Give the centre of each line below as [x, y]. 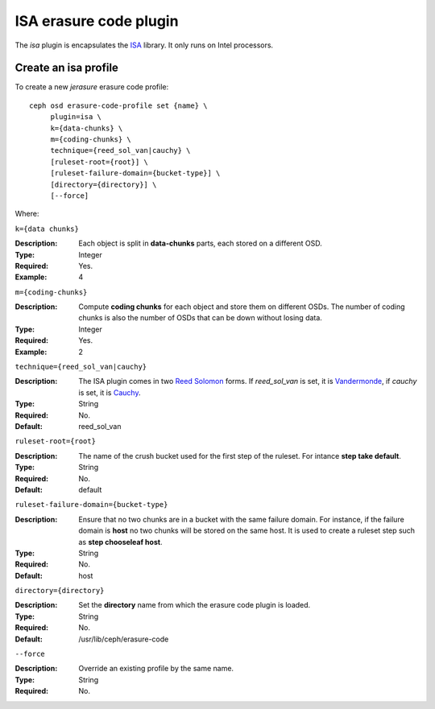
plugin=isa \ [76, 117]
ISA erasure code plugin [97, 21]
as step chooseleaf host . [120, 542]
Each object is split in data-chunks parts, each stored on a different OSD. [200, 243]
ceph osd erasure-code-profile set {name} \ [119, 105]
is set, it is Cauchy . [110, 392]
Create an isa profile [66, 68]
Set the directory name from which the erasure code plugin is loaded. [195, 605]
